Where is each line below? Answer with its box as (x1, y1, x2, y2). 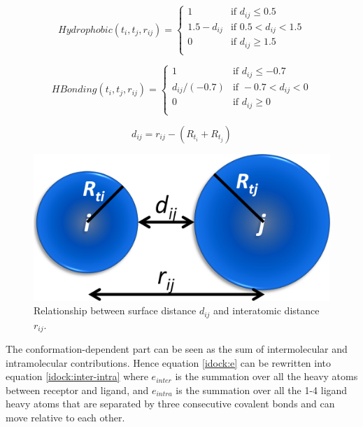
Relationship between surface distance (34, 303, 197, 318)
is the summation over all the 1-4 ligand (176, 382, 348, 397)
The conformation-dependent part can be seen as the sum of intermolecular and (6, 342, 348, 356)
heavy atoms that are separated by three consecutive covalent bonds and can (6, 396, 335, 411)
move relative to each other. (6, 409, 125, 424)
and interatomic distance (213, 303, 320, 318)
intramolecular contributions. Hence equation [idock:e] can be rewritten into (6, 355, 332, 370)
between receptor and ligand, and (6, 382, 149, 397)
